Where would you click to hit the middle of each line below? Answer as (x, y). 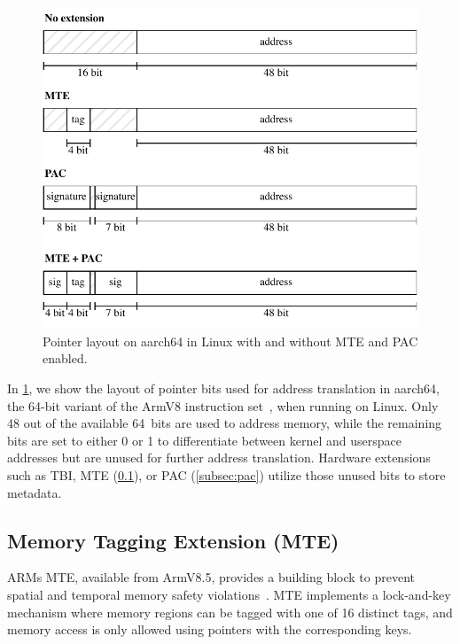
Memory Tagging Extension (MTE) (173, 540)
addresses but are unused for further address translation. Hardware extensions (219, 458)
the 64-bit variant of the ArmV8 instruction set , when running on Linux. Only (223, 405)
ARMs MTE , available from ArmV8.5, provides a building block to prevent (211, 577)
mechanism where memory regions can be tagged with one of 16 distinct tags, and (230, 612)
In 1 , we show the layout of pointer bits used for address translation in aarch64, (223, 388)
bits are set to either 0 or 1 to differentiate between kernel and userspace (204, 440)
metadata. (35, 492)
